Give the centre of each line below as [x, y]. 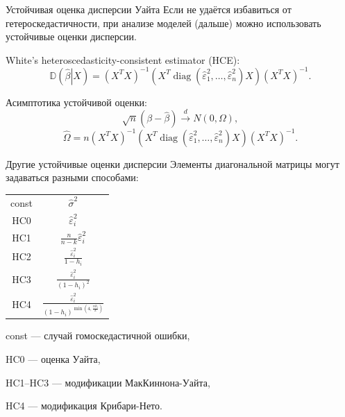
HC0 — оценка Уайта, [53, 359]
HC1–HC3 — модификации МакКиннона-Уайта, [108, 382]
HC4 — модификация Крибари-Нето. [84, 406]
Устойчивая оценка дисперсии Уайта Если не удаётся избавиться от [149, 9]
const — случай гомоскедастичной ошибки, [98, 335]
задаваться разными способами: [72, 177]
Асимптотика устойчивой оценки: [76, 102]
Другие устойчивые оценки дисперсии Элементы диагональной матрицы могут [172, 163]
